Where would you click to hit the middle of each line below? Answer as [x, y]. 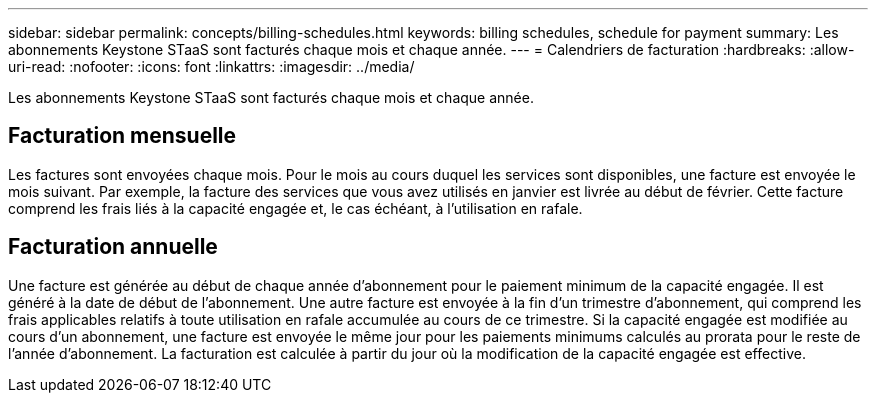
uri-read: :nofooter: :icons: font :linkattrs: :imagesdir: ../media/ [211, 66]
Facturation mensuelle [122, 136]
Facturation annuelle [113, 247]
